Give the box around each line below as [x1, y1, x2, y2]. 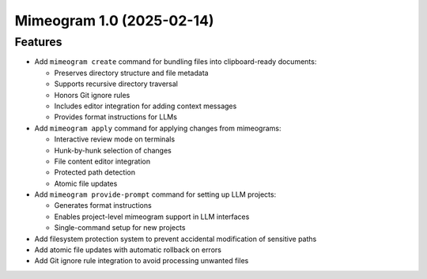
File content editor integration [54, 156, 150, 166]
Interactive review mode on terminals [54, 134, 176, 144]
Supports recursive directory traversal [54, 79, 178, 89]
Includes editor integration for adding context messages [54, 101, 237, 111]
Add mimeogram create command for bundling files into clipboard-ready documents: [34, 57, 317, 66]
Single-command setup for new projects [54, 223, 186, 232]
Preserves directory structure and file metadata [54, 68, 209, 77]
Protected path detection [54, 168, 136, 177]
